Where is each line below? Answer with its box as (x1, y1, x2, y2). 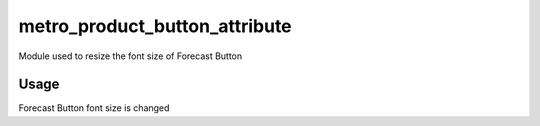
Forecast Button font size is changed (18, 102, 170, 114)
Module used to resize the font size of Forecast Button (18, 50, 243, 62)
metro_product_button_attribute (18, 15, 292, 37)
